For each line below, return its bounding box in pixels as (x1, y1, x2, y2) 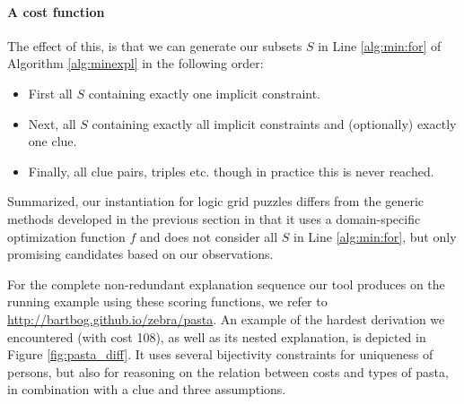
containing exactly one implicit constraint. (88, 83, 321, 102)
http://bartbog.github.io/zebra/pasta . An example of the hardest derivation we (7, 309, 445, 328)
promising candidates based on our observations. (7, 245, 274, 263)
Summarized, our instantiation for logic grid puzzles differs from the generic (7, 192, 425, 211)
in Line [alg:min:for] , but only (293, 227, 457, 245)
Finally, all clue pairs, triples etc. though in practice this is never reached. (28, 161, 434, 180)
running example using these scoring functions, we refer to (7, 292, 328, 311)
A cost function (7, 2, 105, 21)
